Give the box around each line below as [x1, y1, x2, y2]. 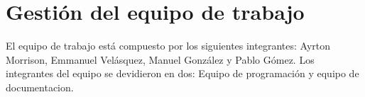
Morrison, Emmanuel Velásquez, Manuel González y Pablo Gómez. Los [6, 52, 315, 67]
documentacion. [6, 79, 74, 94]
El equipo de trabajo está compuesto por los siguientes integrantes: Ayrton [6, 38, 330, 53]
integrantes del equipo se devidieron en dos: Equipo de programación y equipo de [6, 66, 359, 81]
